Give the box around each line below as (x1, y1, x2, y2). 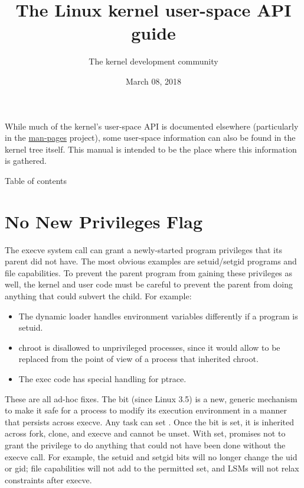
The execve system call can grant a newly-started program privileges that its (5, 243, 282, 256)
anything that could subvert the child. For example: (5, 289, 192, 302)
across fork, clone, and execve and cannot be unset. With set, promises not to (5, 427, 286, 439)
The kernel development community (89, 55, 218, 67)
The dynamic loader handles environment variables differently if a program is (18, 309, 298, 322)
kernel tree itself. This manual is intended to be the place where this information (5, 143, 297, 155)
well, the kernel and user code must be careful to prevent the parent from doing (5, 278, 293, 290)
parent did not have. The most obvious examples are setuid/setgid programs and (5, 255, 297, 267)
